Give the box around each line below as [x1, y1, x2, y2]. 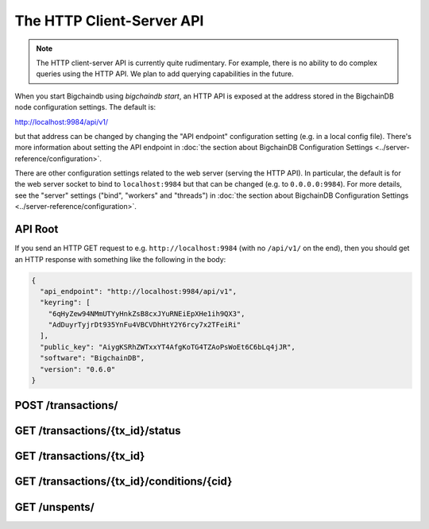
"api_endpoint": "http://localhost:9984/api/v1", [40, 287, 238, 295]
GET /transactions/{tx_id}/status [14, 424, 182, 438]
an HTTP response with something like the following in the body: [14, 254, 226, 264]
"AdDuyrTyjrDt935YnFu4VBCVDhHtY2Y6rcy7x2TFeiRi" [48, 320, 242, 330]
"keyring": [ [40, 298, 91, 307]
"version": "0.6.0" [40, 365, 116, 373]
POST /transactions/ [14, 399, 118, 412]
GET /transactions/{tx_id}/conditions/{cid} [14, 475, 233, 488]
